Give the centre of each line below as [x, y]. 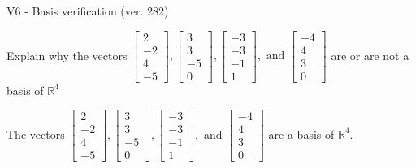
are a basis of [301, 134]
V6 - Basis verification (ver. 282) [88, 11]
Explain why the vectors [67, 55]
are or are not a [370, 55]
